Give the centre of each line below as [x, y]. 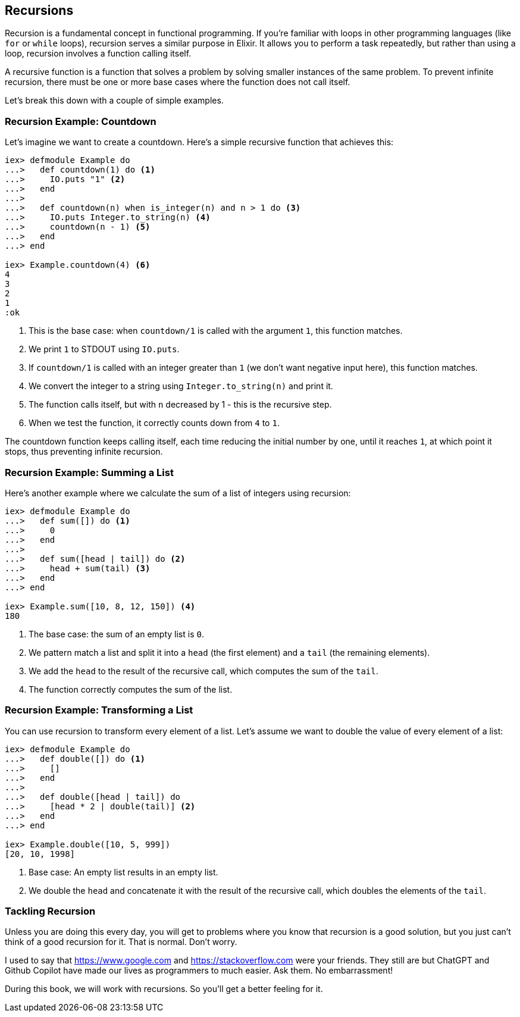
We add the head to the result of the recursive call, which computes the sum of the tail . [203, 671]
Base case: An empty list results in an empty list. [123, 872]
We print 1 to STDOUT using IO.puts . [104, 349]
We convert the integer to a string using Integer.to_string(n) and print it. [181, 386]
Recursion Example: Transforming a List [99, 710]
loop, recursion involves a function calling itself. [98, 54]
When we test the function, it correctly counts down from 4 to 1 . [154, 423]
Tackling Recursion [50, 911]
